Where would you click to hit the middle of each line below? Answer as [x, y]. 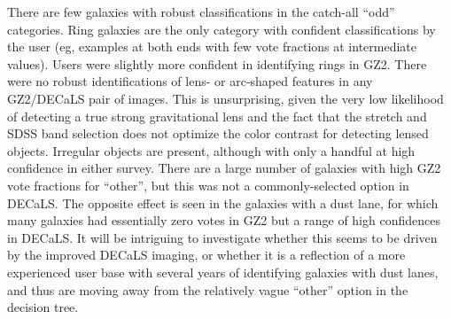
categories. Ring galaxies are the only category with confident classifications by [222, 29]
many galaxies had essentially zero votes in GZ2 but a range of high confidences [224, 220]
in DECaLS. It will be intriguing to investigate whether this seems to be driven [222, 237]
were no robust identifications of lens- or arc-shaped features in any [190, 81]
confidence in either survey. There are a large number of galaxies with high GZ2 [224, 168]
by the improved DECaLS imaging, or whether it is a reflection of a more [206, 255]
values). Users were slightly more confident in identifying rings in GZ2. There [217, 63]
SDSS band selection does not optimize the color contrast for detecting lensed [218, 133]
